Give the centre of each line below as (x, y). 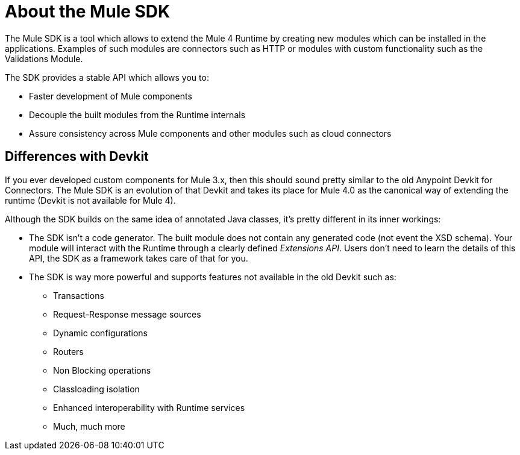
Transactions (79, 295)
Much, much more (89, 426)
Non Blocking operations (102, 370)
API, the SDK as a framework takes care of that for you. (139, 258)
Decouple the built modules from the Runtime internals (137, 115)
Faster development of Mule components (111, 96)
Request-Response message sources (127, 314)
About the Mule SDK (88, 11)
